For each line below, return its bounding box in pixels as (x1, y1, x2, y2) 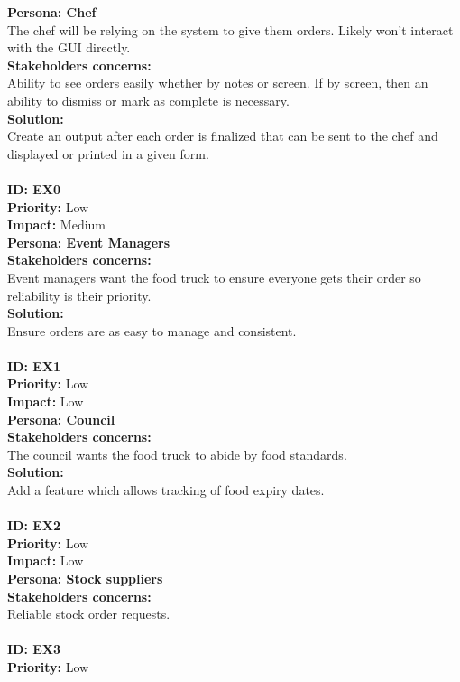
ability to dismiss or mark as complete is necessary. (7, 90, 290, 109)
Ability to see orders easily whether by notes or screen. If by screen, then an (7, 73, 428, 92)
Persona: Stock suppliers (7, 569, 163, 587)
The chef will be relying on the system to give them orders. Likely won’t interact (7, 20, 454, 39)
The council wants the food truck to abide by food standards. (7, 444, 347, 463)
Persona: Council (7, 409, 115, 428)
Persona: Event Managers (7, 232, 170, 251)
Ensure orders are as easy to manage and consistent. (7, 321, 297, 340)
